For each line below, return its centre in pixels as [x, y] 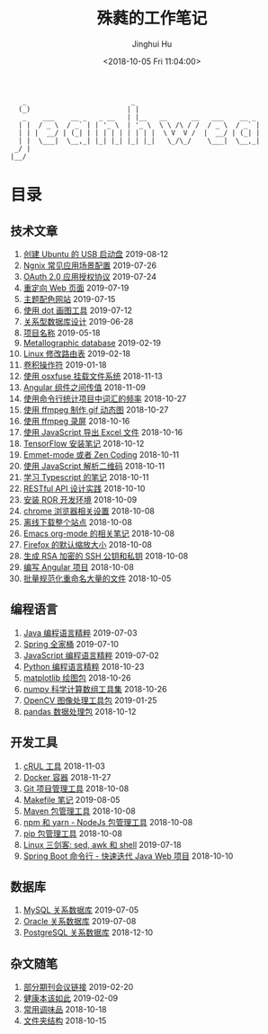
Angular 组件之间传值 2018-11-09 [85, 387]
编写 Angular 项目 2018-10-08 [78, 566]
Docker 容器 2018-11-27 [67, 777]
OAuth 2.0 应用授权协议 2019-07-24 [89, 276]
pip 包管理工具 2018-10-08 [72, 833]
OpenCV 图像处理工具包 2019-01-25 [90, 700]
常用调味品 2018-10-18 [65, 1010]
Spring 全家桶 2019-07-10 [71, 644]
